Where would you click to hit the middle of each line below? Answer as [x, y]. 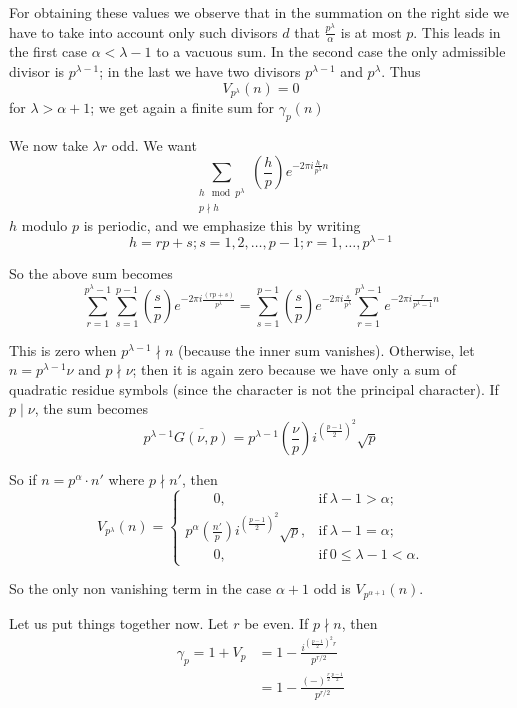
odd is [332, 588]
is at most [371, 31]
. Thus [401, 71]
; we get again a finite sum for [182, 107]
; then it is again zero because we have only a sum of [294, 369]
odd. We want [154, 144]
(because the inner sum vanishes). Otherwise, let [326, 349]
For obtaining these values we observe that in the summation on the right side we [259, 12]
